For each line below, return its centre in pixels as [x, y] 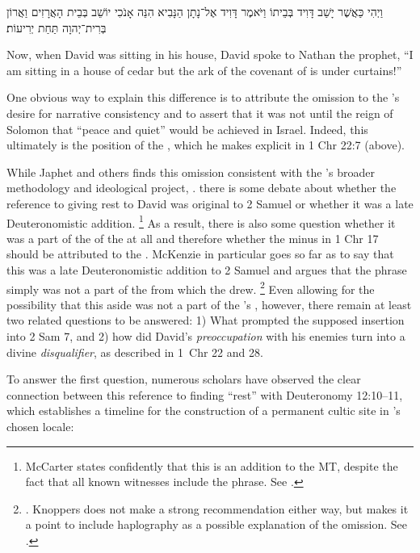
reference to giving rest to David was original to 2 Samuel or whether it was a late [210, 203]
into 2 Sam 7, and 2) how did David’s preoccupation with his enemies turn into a [206, 336]
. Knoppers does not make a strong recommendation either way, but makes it [217, 508]
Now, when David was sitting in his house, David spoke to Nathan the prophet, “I [210, 54]
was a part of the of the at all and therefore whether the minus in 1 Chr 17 [193, 238]
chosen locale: [40, 426]
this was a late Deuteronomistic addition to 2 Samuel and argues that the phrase [207, 269]
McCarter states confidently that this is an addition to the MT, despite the [212, 465]
